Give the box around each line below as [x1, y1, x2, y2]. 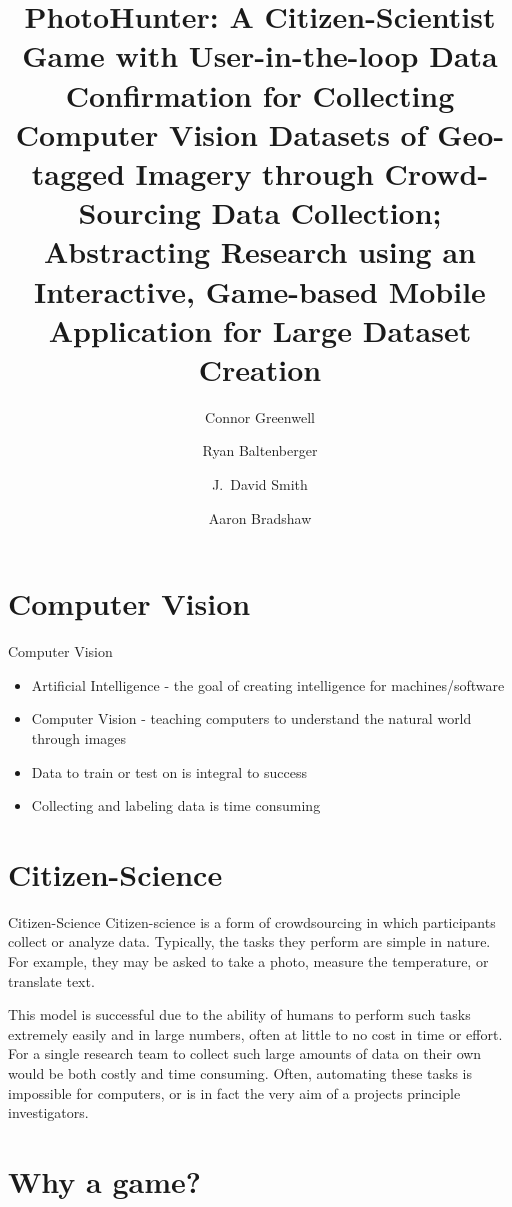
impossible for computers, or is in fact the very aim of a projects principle [8, 1082, 461, 1103]
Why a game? [8, 1160, 201, 1201]
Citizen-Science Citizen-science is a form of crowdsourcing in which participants [8, 911, 496, 932]
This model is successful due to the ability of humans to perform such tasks [8, 1004, 471, 1025]
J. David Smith [212, 474, 308, 494]
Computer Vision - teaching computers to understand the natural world [31, 708, 472, 729]
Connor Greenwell [205, 406, 315, 427]
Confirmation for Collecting [65, 74, 455, 115]
